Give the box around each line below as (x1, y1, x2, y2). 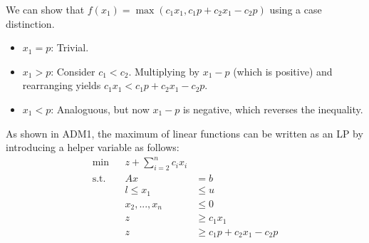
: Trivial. (51, 40, 89, 55)
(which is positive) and (233, 63, 333, 78)
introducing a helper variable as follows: (6, 140, 180, 155)
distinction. (6, 16, 55, 31)
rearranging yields (22, 78, 101, 93)
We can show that (6, 2, 85, 16)
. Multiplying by (128, 63, 199, 78)
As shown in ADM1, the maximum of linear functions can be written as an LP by (6, 125, 363, 140)
